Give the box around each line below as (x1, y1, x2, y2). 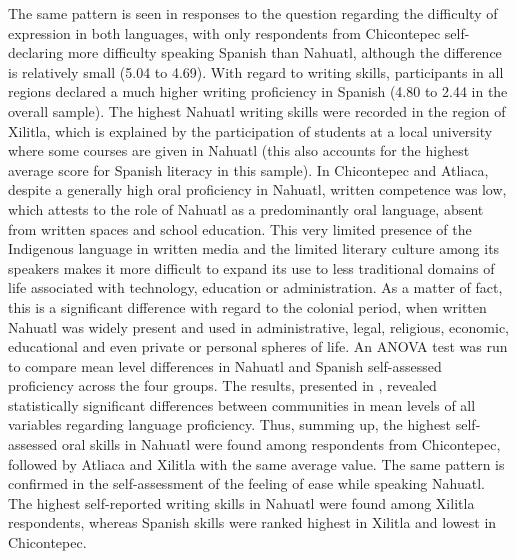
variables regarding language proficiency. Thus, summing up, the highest (8, 414, 452, 435)
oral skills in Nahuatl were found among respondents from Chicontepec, (61, 434, 501, 455)
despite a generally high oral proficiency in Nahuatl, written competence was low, (8, 179, 507, 200)
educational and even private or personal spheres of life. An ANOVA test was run (8, 336, 508, 357)
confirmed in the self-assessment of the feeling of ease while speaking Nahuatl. (8, 473, 485, 494)
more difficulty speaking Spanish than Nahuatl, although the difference (67, 42, 502, 63)
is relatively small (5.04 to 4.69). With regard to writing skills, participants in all (8, 61, 504, 82)
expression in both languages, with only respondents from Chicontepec (8, 22, 441, 43)
